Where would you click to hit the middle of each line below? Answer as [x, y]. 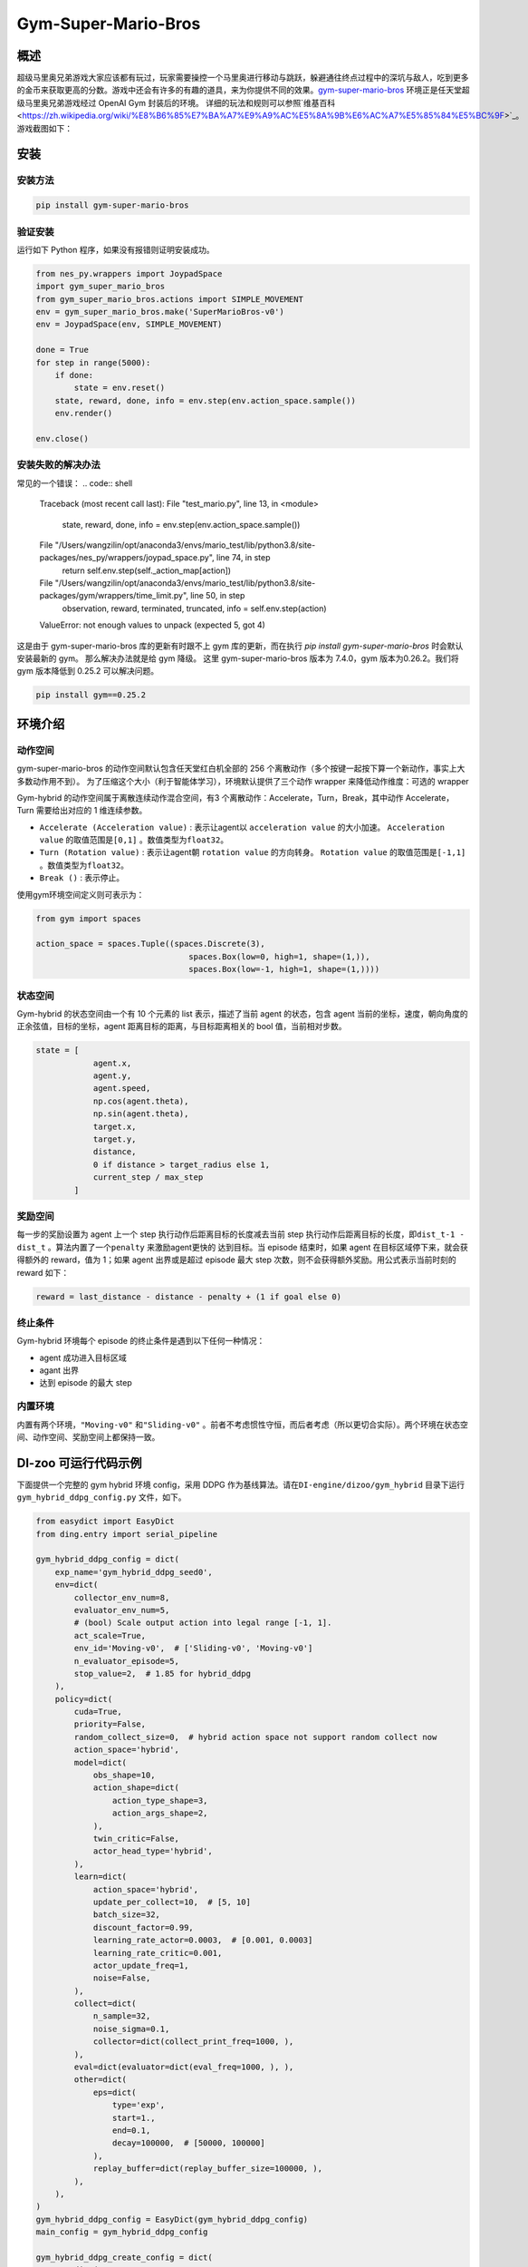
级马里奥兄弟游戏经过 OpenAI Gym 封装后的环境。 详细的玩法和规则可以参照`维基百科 [176, 102]
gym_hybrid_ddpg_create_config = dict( [124, 2257]
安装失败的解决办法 [59, 465]
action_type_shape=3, [160, 1800]
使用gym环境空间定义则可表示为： [81, 894]
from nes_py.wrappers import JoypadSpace [129, 273]
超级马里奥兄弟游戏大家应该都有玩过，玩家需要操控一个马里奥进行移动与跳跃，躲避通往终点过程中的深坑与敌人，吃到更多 [243, 78]
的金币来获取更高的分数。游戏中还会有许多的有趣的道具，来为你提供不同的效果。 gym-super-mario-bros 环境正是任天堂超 [243, 90]
